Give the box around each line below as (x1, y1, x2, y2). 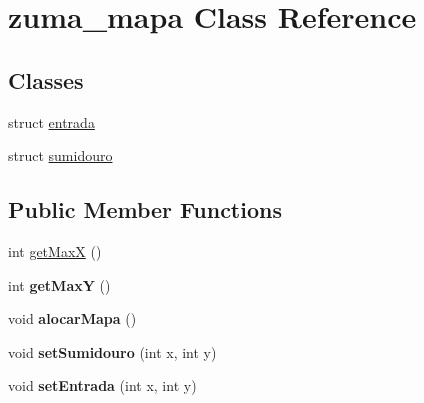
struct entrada (8, 111, 95, 132)
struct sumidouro (8, 145, 113, 166)
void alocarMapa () (8, 308, 137, 329)
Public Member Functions (8, 194, 282, 225)
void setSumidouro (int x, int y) (8, 341, 217, 362)
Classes (8, 64, 84, 95)
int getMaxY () (8, 274, 111, 295)
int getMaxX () (8, 240, 102, 261)
